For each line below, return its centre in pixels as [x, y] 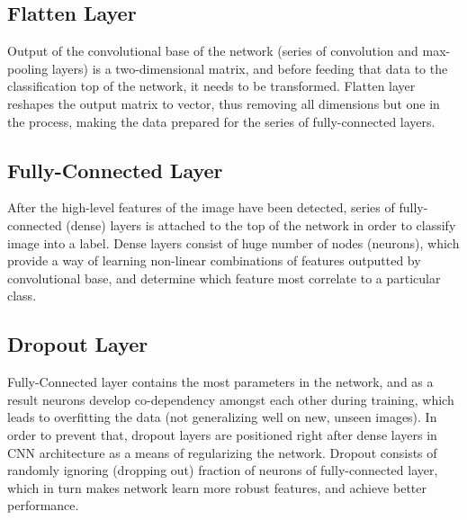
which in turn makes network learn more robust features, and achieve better [217, 487]
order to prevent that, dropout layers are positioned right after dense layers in [222, 434]
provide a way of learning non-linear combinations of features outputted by [214, 260]
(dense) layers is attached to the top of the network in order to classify [261, 224]
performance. [43, 505]
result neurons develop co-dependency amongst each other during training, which [231, 399]
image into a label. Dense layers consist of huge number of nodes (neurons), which [233, 242]
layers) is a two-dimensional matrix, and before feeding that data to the [250, 68]
